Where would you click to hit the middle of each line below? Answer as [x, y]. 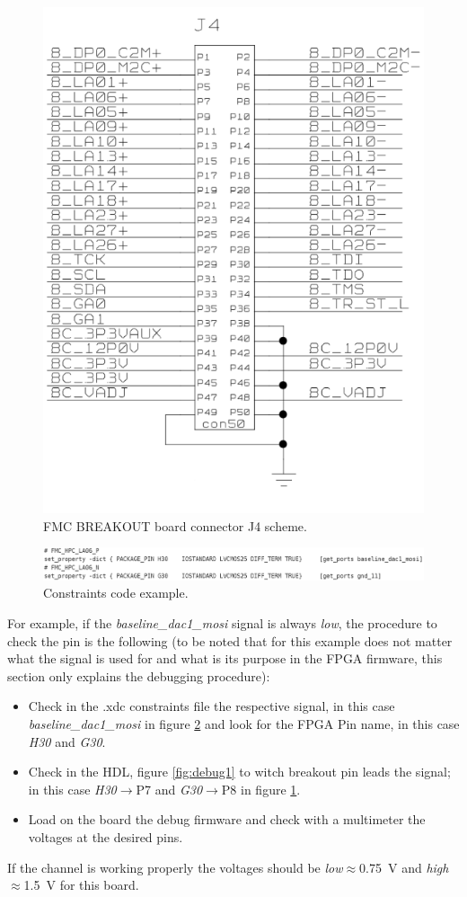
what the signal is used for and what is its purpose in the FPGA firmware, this [225, 658]
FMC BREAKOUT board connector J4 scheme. [175, 525]
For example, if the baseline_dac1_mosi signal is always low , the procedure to [222, 623]
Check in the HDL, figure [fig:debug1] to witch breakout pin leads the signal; [239, 772]
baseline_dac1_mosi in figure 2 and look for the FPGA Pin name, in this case [244, 724]
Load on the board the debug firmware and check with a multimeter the [227, 819]
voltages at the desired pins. [106, 837]
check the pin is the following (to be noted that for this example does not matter [230, 640]
